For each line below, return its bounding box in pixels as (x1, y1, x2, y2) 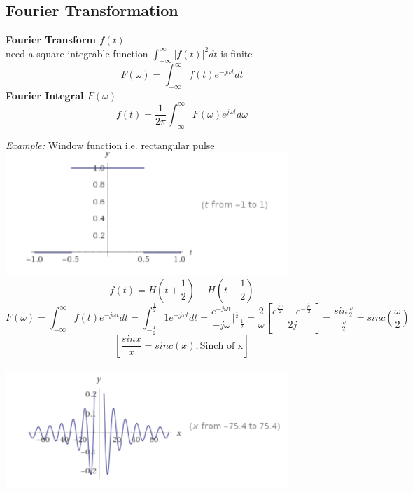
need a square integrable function (6, 46, 148, 60)
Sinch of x (199, 340, 244, 351)
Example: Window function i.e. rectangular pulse (6, 137, 215, 152)
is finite (220, 46, 253, 60)
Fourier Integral (6, 88, 84, 102)
